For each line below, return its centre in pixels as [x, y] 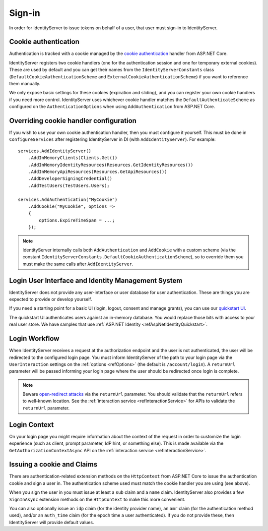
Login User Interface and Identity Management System [96, 280]
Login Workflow [34, 339]
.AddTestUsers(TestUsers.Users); [69, 185]
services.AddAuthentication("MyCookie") [68, 199]
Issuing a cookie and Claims [53, 464]
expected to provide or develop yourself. [51, 299]
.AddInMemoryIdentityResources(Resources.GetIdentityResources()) [111, 165]
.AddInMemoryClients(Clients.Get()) [73, 158]
